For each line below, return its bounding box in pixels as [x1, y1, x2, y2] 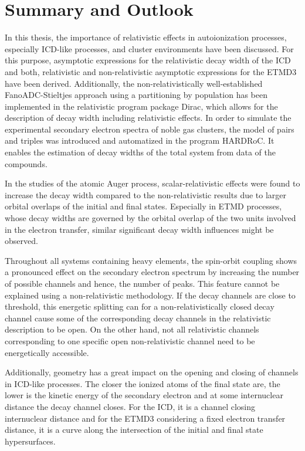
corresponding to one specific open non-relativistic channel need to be [5, 334, 255, 347]
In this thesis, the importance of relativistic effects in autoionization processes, [5, 31, 287, 43]
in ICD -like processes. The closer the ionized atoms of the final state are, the [5, 377, 280, 389]
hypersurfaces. [5, 435, 56, 447]
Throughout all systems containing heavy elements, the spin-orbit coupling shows [5, 254, 297, 266]
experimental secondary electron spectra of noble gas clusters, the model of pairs [5, 123, 294, 135]
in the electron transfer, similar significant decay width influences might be [5, 223, 274, 235]
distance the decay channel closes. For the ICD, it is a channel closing [5, 400, 255, 412]
